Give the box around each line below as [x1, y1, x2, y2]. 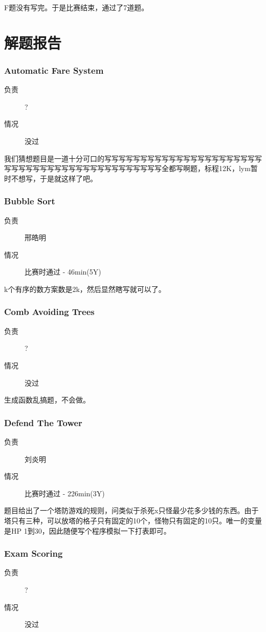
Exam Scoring [4, 547, 63, 560]
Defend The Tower [4, 416, 82, 429]
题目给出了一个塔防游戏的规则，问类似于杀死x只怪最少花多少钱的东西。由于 [4, 505, 259, 516]
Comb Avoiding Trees [4, 305, 95, 318]
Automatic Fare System [4, 64, 104, 76]
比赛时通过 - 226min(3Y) [25, 488, 105, 498]
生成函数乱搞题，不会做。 [4, 394, 90, 405]
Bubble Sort [4, 195, 55, 207]
